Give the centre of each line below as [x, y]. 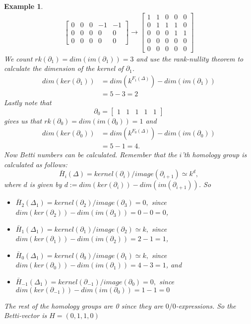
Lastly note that [28, 102]
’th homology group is [214, 155]
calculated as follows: [36, 164]
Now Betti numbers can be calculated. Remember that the [91, 155]
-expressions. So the [206, 305]
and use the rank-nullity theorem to [190, 58]
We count [18, 58]
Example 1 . [24, 6]
